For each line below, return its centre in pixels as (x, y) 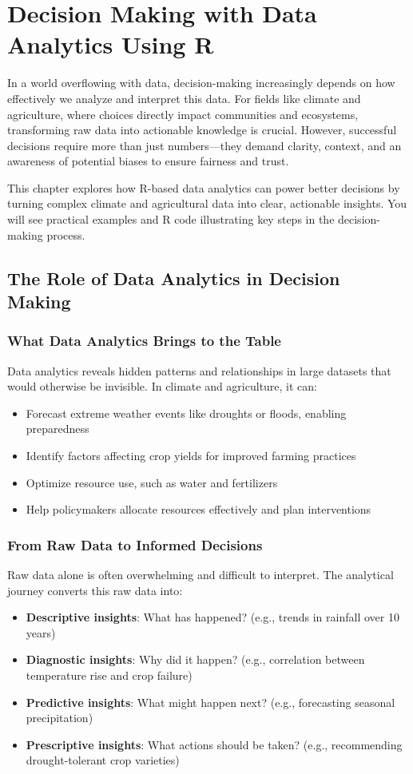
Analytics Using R (111, 44)
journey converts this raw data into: (95, 590)
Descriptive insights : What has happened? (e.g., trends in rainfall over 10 (212, 617)
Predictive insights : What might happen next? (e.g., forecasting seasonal (210, 702)
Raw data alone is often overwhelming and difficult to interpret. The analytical (201, 575)
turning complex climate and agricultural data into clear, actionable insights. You (207, 203)
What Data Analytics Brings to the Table (144, 341)
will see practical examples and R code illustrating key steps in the (171, 219)
